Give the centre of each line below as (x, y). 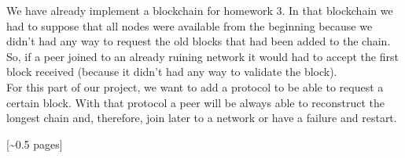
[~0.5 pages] (35, 144)
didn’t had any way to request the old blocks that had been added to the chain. (199, 41)
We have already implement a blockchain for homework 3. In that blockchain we (200, 10)
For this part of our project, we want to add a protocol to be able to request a (195, 86)
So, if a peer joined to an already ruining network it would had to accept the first (202, 56)
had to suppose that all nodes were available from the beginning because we (190, 25)
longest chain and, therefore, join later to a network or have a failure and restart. (202, 118)
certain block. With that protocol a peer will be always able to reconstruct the (196, 102)
